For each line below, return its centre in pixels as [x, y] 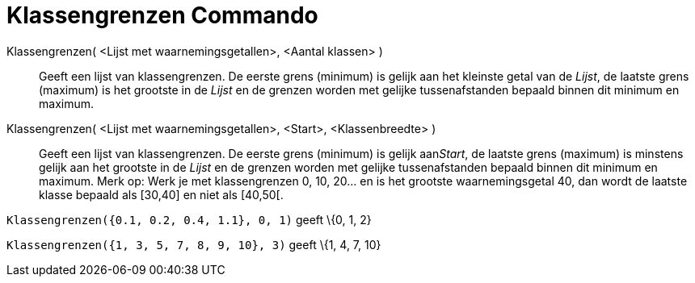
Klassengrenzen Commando [162, 15]
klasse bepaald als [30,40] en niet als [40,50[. [161, 194]
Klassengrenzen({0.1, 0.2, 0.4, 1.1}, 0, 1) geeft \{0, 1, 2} [189, 219]
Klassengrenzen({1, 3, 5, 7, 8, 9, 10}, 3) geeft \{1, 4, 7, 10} [194, 244]
